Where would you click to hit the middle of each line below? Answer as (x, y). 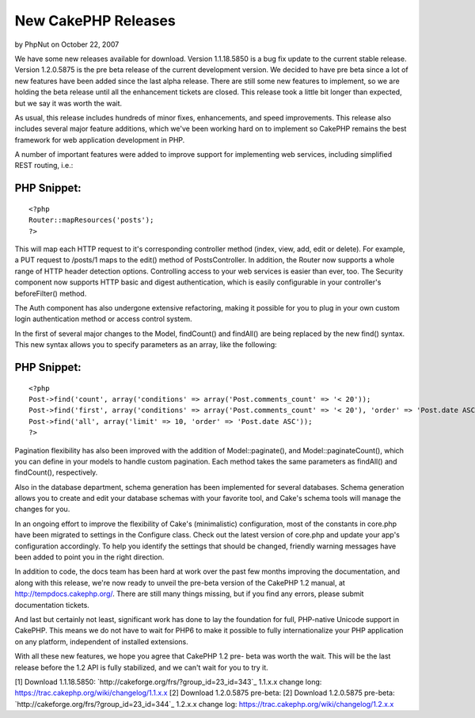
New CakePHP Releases (95, 21)
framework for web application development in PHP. (100, 139)
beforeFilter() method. (51, 293)
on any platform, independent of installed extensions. (102, 641)
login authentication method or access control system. (104, 319)
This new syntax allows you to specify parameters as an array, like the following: (146, 345)
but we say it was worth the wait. (68, 103)
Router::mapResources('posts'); (91, 220)
